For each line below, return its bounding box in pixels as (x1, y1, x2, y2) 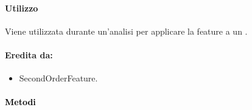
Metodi (5, 95, 36, 108)
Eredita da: (5, 48, 53, 61)
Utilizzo (5, 1, 38, 14)
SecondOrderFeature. (19, 72, 98, 84)
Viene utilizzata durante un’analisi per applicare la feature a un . (5, 24, 248, 37)
